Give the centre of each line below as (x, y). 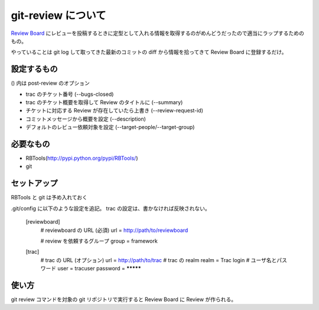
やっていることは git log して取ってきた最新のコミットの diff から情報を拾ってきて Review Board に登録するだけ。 (149, 52)
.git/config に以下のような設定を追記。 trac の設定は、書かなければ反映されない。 (110, 208)
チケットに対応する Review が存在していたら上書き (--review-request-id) (115, 111)
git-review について (58, 15)
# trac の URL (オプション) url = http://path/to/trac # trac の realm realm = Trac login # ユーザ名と (159, 260)
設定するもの (34, 69)
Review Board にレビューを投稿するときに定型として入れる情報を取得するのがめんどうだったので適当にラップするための (157, 33)
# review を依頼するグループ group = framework (99, 241)
